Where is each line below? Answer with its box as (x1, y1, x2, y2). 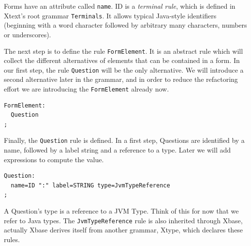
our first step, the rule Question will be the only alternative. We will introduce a (4, 64, 244, 75)
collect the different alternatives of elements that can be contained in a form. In (4, 55, 240, 65)
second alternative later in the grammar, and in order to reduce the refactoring (4, 74, 238, 84)
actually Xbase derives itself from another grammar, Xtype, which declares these (4, 225, 243, 235)
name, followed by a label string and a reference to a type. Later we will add (4, 145, 231, 155)
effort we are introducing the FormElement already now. (4, 84, 169, 93)
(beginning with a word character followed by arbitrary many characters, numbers (4, 20, 247, 30)
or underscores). (4, 29, 51, 39)
